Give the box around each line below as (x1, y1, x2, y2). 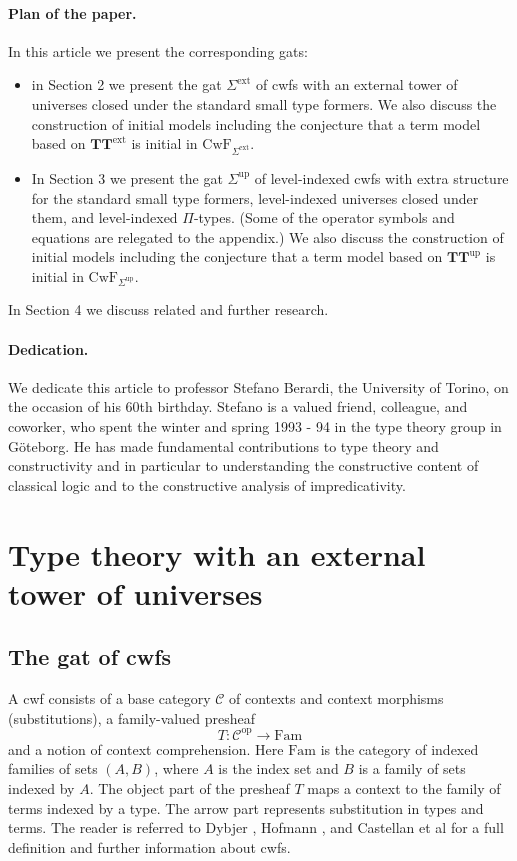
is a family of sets (358, 758, 466, 779)
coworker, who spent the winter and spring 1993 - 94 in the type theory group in (8, 416, 502, 437)
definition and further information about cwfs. (8, 836, 291, 857)
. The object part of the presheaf (89, 778, 290, 799)
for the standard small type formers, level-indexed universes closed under (31, 187, 479, 208)
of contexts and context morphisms (229, 688, 444, 709)
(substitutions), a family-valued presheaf (8, 707, 255, 728)
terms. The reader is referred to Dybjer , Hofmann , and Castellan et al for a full (8, 817, 504, 838)
